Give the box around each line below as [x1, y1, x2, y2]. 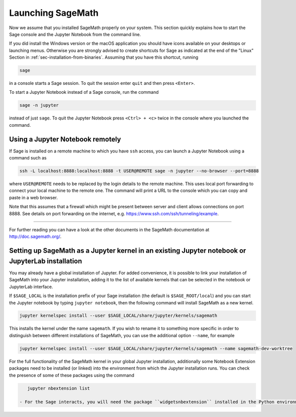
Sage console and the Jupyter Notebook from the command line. [9, 31, 141, 37]
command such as [9, 155, 47, 161]
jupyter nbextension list [27, 385, 90, 391]
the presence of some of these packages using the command [9, 372, 134, 378]
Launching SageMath [9, 7, 99, 18]
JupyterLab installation [9, 257, 82, 265]
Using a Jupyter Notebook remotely [9, 135, 121, 143]
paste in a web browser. [9, 194, 58, 200]
